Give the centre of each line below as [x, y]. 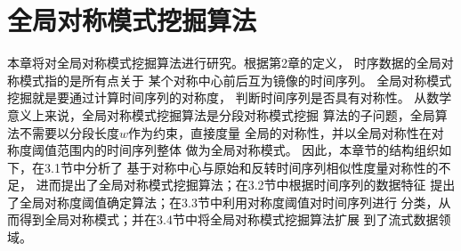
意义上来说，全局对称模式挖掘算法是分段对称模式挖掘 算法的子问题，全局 [221, 114]
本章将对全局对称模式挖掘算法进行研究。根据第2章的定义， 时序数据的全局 [224, 63]
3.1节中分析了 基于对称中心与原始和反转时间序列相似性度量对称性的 [241, 167]
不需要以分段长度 [69, 132]
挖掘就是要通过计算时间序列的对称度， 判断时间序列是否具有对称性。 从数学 [230, 97]
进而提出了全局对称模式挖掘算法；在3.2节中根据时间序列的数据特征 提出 [246, 185]
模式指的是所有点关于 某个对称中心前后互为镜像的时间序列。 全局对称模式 [235, 80]
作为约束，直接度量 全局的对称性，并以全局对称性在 [280, 132]
